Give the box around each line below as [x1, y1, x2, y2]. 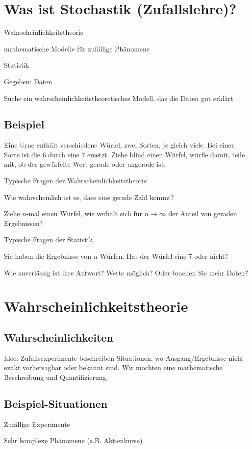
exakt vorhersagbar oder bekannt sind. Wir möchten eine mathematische [4, 362, 223, 373]
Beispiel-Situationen [4, 396, 108, 411]
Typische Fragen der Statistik [4, 234, 93, 245]
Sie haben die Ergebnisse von [4, 251, 92, 261]
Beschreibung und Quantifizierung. [4, 372, 108, 382]
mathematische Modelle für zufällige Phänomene [4, 43, 150, 53]
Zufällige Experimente [4, 419, 70, 429]
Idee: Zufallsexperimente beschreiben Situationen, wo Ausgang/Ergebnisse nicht [4, 352, 244, 363]
